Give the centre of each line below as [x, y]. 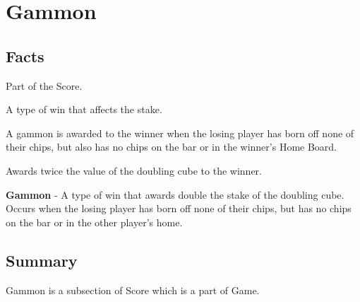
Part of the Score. [44, 85]
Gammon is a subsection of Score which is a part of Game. [133, 290]
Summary [42, 260]
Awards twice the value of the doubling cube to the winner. [134, 170]
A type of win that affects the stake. [84, 109]
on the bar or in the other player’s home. [94, 222]
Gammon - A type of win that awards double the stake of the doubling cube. [175, 194]
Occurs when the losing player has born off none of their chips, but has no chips [179, 208]
